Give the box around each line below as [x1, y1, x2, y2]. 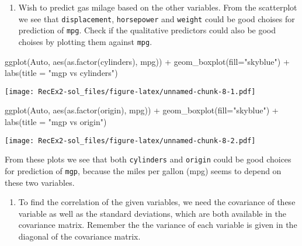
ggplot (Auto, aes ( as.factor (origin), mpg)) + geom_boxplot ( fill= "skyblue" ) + [5, 104, 279, 116]
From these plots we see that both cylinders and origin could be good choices [5, 153, 291, 165]
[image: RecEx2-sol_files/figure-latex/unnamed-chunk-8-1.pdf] [5, 87, 256, 96]
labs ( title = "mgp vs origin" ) [5, 116, 107, 127]
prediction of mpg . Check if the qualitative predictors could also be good [18, 24, 276, 36]
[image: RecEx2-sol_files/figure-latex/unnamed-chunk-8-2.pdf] [5, 136, 256, 145]
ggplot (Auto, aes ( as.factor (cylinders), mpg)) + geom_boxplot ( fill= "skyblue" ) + [5, 55, 290, 67]
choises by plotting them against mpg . [18, 35, 152, 47]
